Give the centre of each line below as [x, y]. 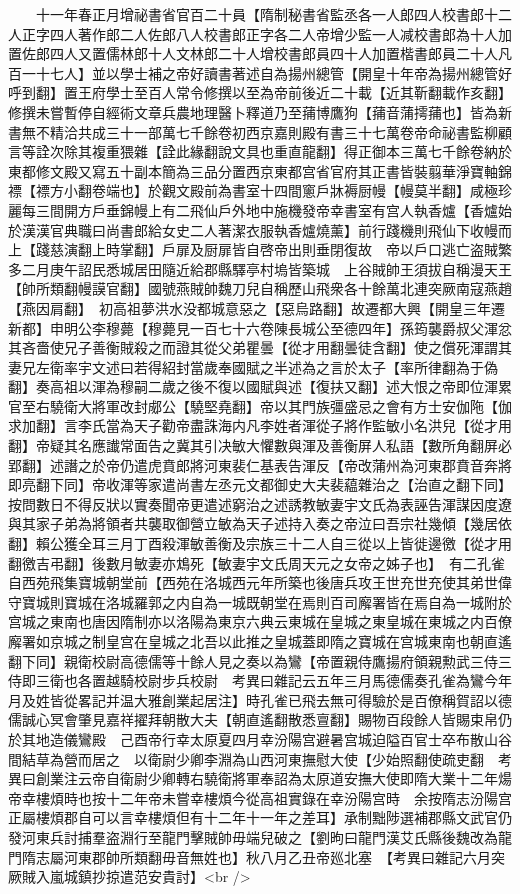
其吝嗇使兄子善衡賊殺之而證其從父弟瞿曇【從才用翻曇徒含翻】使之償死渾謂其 [260, 347]
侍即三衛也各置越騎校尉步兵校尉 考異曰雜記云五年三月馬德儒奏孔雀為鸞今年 [260, 680]
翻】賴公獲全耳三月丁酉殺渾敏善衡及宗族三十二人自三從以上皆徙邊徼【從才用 [260, 543]
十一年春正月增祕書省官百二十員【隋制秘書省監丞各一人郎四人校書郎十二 [273, 14]
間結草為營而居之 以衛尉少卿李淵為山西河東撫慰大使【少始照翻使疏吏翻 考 [260, 758]
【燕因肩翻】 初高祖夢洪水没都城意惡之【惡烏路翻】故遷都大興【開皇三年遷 [256, 307]
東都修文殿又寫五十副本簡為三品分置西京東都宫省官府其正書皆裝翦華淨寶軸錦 [260, 170]
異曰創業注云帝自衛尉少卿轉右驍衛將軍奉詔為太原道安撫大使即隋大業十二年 [253, 778]
